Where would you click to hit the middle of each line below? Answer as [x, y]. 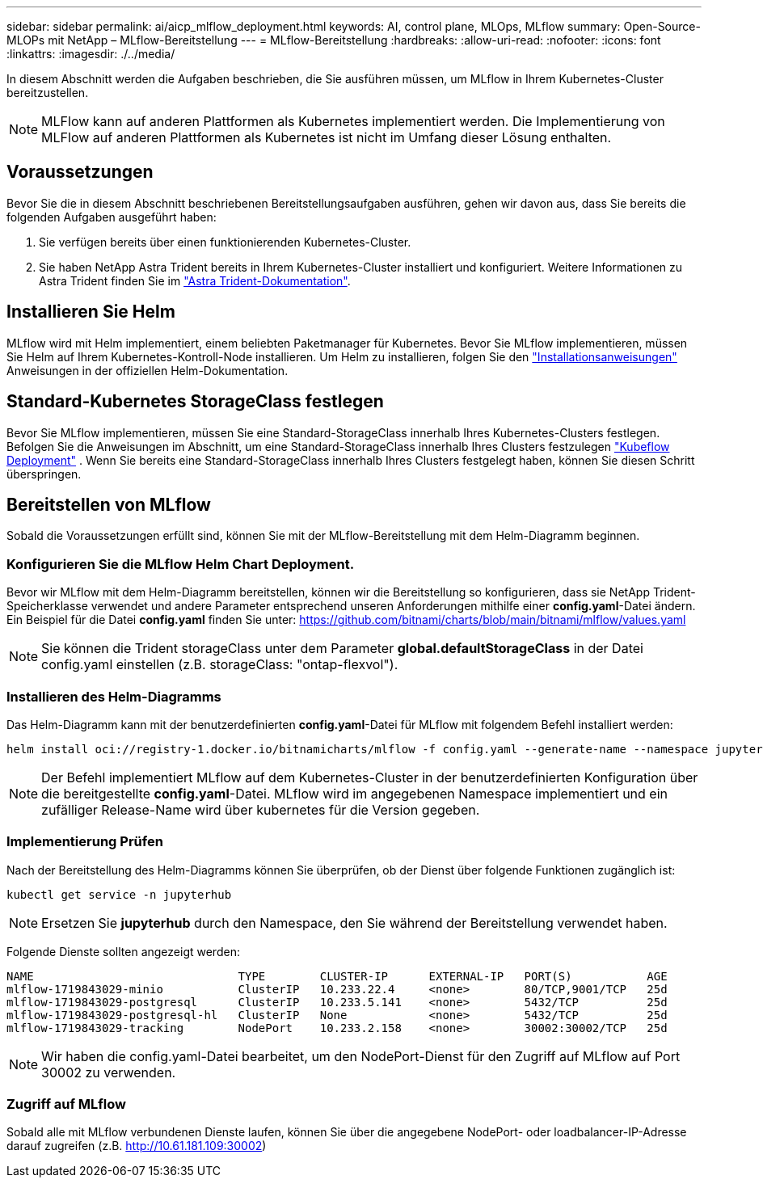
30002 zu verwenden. [109, 1072]
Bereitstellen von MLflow [109, 504]
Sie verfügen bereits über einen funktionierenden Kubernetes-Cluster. [225, 242]
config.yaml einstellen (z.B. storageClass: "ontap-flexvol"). [220, 665]
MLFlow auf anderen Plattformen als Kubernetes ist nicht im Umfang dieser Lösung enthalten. [327, 137]
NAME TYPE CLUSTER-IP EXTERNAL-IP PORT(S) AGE [337, 976]
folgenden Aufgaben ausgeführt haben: [112, 217]
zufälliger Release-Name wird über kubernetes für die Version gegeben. [261, 809]
